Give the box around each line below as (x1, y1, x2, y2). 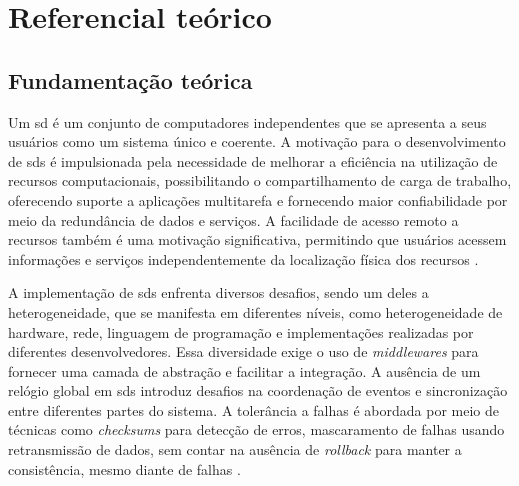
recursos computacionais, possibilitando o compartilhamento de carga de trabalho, (8, 170, 512, 191)
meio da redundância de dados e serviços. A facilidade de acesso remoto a (8, 209, 459, 230)
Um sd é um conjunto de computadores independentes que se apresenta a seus (8, 111, 487, 132)
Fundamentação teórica (8, 64, 253, 95)
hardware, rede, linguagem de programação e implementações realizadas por (8, 321, 474, 342)
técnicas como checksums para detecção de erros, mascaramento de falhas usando (8, 419, 505, 440)
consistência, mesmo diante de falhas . (8, 458, 241, 479)
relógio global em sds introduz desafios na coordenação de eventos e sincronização (8, 380, 508, 401)
